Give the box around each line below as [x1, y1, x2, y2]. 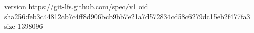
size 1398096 [4, 21, 43, 31]
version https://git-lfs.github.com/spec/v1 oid [4, 1, 149, 11]
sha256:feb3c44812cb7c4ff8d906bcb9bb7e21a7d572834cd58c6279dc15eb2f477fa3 [4, 11, 250, 21]
